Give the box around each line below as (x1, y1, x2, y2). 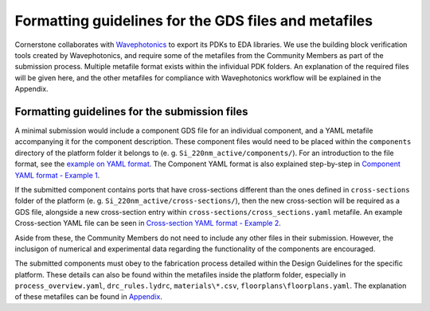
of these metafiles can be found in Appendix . (14, 292, 163, 301)
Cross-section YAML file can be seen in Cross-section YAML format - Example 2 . (14, 219, 282, 228)
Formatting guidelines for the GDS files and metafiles (14, 12, 373, 29)
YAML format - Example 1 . (14, 170, 100, 180)
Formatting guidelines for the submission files (14, 104, 248, 119)
